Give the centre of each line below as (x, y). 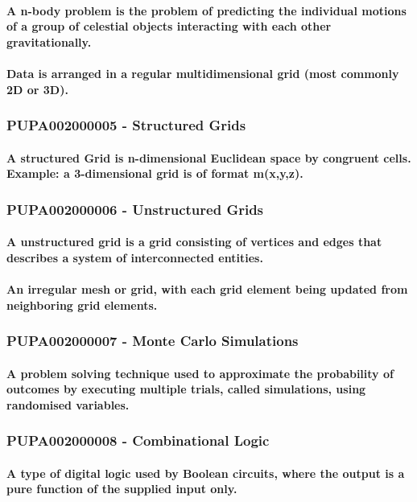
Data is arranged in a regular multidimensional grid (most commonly (203, 73)
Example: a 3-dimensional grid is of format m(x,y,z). (155, 173)
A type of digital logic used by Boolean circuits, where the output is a (206, 473)
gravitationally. (49, 41)
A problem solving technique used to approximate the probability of (200, 373)
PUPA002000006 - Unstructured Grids (135, 209)
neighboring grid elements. (82, 304)
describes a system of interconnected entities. (135, 257)
